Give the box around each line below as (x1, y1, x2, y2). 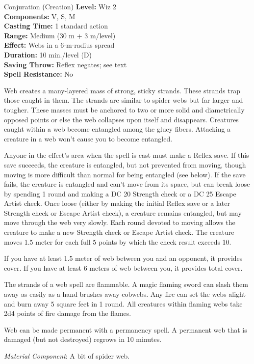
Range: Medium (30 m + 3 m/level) (4, 30, 116, 40)
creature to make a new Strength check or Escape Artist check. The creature (4, 227, 234, 237)
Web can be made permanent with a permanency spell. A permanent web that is (4, 324, 247, 335)
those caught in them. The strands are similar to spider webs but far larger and (4, 95, 243, 105)
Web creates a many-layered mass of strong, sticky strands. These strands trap (4, 85, 241, 95)
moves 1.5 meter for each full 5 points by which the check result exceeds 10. (4, 236, 231, 247)
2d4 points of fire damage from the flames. (4, 308, 131, 318)
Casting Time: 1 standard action (4, 21, 108, 31)
